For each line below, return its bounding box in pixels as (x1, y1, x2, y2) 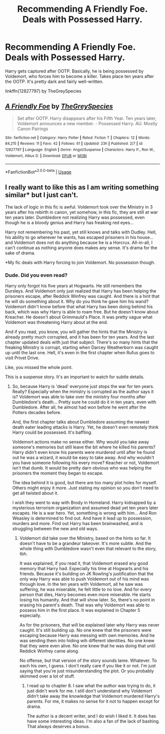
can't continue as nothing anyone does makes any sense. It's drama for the (5, 244, 158, 251)
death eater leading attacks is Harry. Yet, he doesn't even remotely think (12, 424, 159, 430)
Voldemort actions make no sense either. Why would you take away (12, 439, 149, 445)
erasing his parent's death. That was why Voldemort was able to (19, 602, 150, 608)
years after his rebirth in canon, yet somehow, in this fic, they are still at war (5, 209, 158, 215)
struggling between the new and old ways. (12, 526, 99, 532)
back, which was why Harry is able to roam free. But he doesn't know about (5, 309, 159, 315)
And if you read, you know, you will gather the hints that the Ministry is (5, 329, 147, 335)
